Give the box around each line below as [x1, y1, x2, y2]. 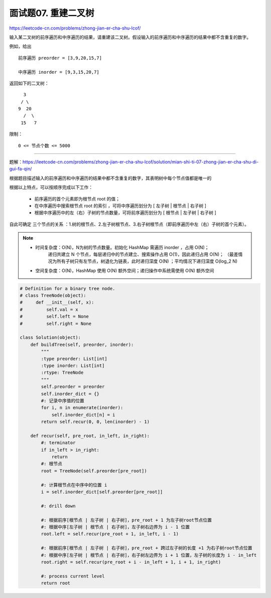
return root [41, 580, 70, 586]
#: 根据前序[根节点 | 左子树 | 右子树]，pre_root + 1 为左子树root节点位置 [41, 517, 212, 523]
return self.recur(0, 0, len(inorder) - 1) [41, 419, 150, 425]
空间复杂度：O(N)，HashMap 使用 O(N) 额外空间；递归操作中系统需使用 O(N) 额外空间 [35, 267, 214, 273]
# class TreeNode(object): [20, 293, 86, 298]
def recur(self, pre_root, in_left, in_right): [30, 433, 150, 439]
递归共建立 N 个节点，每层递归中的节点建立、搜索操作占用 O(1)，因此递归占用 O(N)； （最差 [48, 251, 238, 257]
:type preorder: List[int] [41, 356, 107, 361]
